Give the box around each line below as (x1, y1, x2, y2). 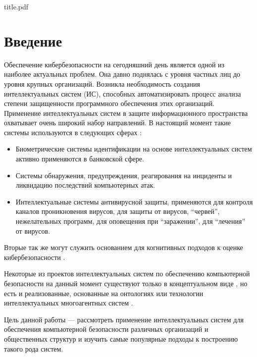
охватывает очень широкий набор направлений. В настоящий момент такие (4, 117, 231, 128)
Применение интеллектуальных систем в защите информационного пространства (4, 107, 248, 118)
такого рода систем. (4, 343, 63, 354)
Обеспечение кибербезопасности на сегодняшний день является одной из (4, 59, 225, 69)
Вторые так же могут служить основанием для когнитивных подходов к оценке (4, 242, 243, 253)
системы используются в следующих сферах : (4, 127, 142, 137)
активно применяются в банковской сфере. (15, 153, 144, 164)
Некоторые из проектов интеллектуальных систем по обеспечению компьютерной (4, 268, 250, 279)
